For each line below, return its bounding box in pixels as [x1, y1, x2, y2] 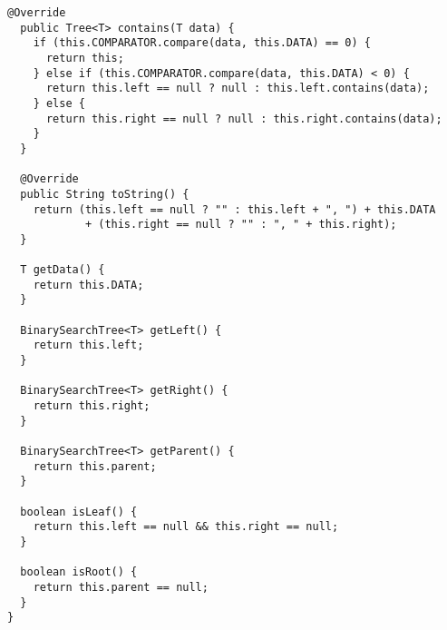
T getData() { [20, 263, 105, 277]
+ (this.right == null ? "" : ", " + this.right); [84, 218, 397, 231]
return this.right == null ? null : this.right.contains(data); [45, 112, 442, 125]
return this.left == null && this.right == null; [33, 520, 339, 534]
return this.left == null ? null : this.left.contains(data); [45, 82, 430, 95]
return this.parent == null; [33, 580, 209, 594]
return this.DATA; [33, 278, 144, 291]
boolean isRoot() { [20, 566, 138, 579]
